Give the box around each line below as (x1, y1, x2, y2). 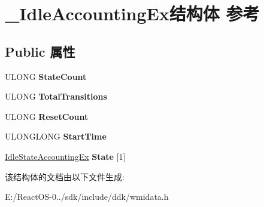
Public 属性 (5, 42, 75, 60)
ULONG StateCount (5, 70, 87, 82)
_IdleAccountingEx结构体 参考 (5, 1, 260, 26)
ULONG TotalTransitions (5, 90, 107, 103)
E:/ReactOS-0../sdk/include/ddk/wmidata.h (5, 190, 169, 203)
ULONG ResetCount (5, 110, 89, 122)
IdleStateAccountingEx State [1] (5, 150, 126, 162)
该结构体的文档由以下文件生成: (5, 170, 125, 183)
